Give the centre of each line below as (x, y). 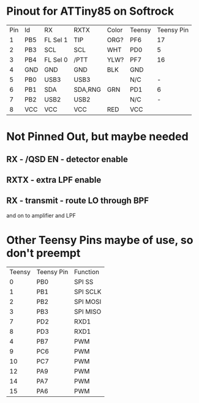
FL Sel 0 (56, 59)
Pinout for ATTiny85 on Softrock (90, 11)
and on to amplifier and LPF (41, 215)
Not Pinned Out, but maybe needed (97, 137)
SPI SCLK (88, 292)
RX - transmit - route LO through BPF (77, 201)
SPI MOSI (88, 301)
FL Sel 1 (56, 40)
